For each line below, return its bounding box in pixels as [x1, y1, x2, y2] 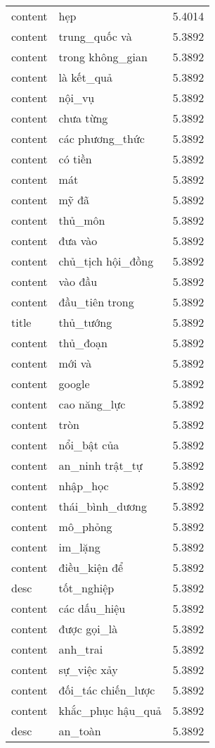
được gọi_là [58, 621, 118, 637]
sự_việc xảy [58, 661, 118, 678]
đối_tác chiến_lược [58, 682, 155, 698]
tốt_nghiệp [58, 580, 115, 596]
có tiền [58, 151, 92, 167]
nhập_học [58, 478, 109, 494]
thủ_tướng [58, 314, 112, 330]
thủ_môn [58, 212, 105, 228]
